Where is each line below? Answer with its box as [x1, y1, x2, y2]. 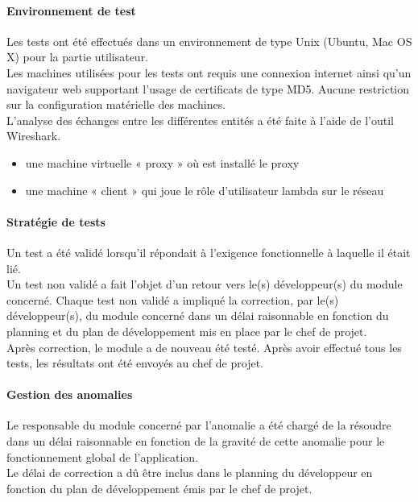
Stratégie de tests [6, 213, 106, 230]
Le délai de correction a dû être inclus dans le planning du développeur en [6, 464, 373, 481]
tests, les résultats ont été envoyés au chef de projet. [6, 355, 263, 371]
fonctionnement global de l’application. [6, 448, 199, 465]
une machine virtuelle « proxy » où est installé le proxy [25, 154, 300, 171]
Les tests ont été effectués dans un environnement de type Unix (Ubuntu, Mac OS [6, 32, 412, 49]
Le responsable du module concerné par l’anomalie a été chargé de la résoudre [6, 417, 391, 434]
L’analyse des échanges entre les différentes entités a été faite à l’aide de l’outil [6, 111, 394, 128]
